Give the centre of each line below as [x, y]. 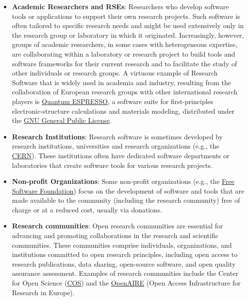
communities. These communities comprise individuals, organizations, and [122, 245]
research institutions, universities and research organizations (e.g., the [116, 146]
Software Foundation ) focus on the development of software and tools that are [128, 190]
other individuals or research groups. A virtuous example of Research [115, 73]
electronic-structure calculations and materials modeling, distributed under [123, 111]
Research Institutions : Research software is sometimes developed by [117, 136]
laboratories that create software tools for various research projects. [112, 165]
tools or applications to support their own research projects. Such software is [126, 16]
